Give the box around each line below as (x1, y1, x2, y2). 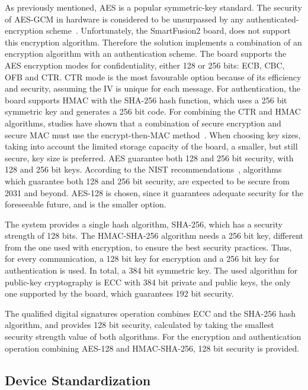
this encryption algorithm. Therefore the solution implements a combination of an (5, 35, 302, 48)
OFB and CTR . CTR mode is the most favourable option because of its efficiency (5, 70, 301, 83)
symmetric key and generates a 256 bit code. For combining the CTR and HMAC (5, 105, 301, 118)
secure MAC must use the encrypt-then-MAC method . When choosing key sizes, (5, 128, 301, 141)
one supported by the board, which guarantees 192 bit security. (5, 287, 234, 300)
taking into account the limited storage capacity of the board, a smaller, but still (5, 140, 298, 152)
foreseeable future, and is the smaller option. (5, 198, 166, 210)
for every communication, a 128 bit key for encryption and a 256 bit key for (5, 252, 280, 265)
